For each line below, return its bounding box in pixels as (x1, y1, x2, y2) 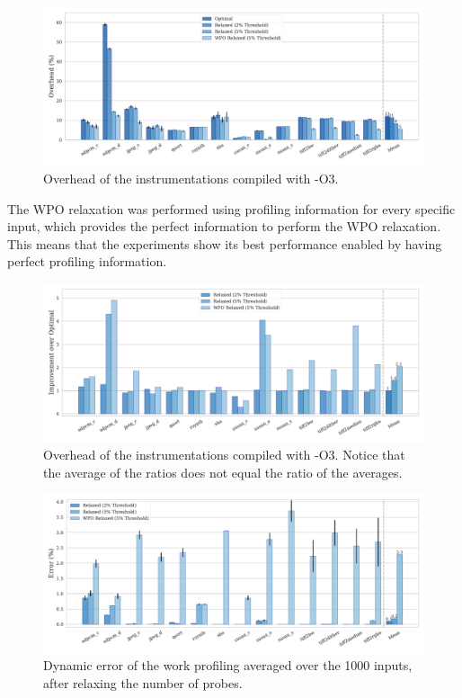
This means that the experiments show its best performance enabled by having (7, 234, 442, 253)
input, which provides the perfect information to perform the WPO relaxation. (7, 217, 441, 236)
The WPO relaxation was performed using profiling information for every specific (7, 199, 456, 218)
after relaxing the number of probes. (43, 673, 243, 692)
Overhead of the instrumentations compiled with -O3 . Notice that (43, 444, 405, 463)
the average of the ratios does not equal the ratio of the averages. (43, 462, 403, 481)
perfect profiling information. (7, 252, 167, 271)
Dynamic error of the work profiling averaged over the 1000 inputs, (43, 656, 413, 675)
